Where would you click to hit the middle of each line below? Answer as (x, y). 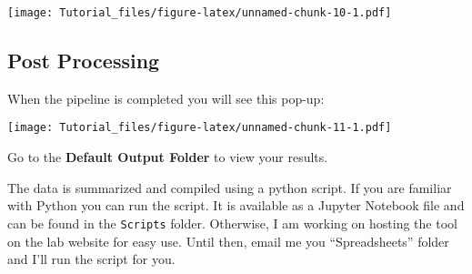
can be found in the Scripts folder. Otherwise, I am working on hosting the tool (232, 223)
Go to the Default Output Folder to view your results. (168, 157)
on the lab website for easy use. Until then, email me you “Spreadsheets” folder (228, 241)
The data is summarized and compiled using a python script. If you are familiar (230, 187)
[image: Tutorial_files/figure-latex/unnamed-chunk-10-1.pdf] (200, 13)
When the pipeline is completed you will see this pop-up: (166, 98)
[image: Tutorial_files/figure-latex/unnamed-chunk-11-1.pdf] (200, 128)
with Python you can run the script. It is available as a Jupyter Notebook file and (236, 205)
